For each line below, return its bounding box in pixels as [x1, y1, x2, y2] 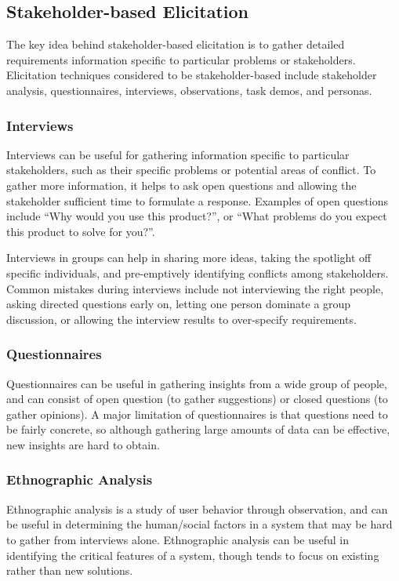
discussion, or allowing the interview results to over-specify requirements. [6, 310, 357, 327]
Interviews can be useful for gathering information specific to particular [6, 146, 350, 162]
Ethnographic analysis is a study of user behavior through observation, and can [6, 500, 388, 517]
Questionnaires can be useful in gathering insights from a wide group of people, [6, 375, 387, 391]
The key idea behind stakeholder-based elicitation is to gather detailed [6, 36, 345, 53]
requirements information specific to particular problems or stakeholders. [6, 51, 356, 67]
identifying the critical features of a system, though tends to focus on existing [6, 547, 379, 563]
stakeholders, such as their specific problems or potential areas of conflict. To [6, 162, 376, 178]
